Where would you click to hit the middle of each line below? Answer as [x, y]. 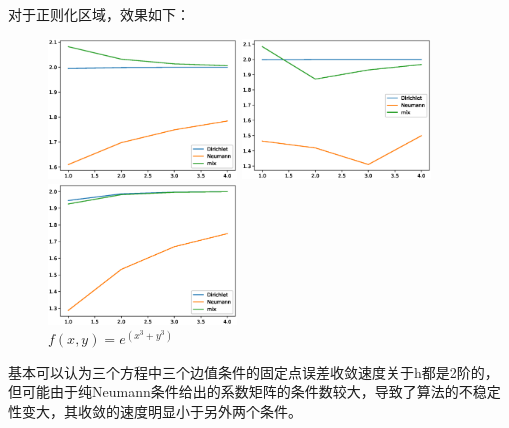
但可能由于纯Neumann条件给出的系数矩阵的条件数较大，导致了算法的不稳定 [254, 391]
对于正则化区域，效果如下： [99, 14]
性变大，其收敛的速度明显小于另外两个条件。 [155, 410]
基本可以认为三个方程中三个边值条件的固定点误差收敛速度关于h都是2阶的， [253, 371]
